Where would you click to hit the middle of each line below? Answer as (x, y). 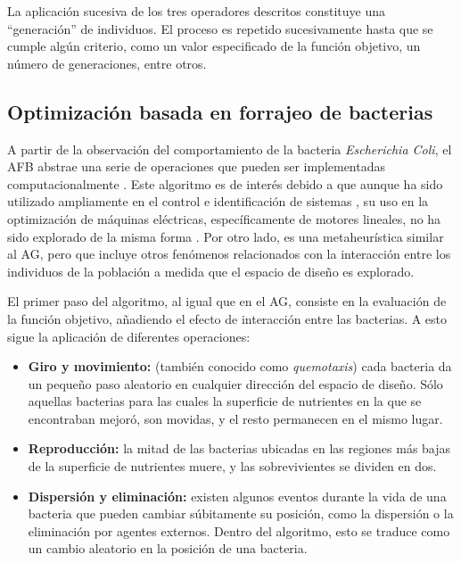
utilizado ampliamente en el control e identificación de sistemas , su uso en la (218, 201)
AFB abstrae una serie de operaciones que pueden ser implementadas (197, 166)
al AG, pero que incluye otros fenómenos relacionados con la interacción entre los (229, 254)
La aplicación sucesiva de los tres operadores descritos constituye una (197, 11)
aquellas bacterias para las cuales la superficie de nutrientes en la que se (225, 401)
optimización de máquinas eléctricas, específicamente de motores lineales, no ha (224, 218)
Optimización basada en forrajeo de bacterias (220, 111)
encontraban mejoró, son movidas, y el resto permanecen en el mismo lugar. (235, 418)
